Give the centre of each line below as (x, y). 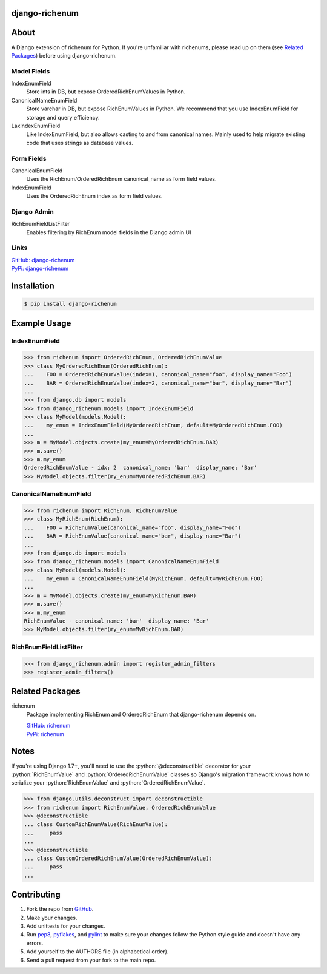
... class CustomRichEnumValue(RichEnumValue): (96, 824)
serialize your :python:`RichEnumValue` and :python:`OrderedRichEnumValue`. (108, 783)
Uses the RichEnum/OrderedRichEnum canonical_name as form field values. (121, 179)
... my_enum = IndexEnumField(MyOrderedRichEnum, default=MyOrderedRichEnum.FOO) (153, 425)
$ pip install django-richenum (71, 304)
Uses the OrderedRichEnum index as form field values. (94, 196)
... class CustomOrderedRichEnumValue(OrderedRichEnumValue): (118, 858)
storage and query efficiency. (63, 117)
